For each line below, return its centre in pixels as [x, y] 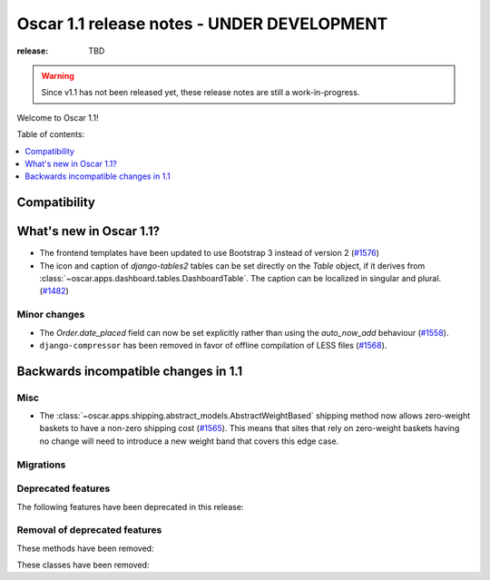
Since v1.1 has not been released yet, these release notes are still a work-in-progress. [201, 93]
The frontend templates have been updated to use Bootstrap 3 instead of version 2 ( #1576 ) [210, 253]
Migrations [41, 465]
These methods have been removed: [85, 548]
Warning [58, 75]
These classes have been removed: [83, 565]
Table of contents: [51, 134]
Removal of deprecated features [89, 530]
